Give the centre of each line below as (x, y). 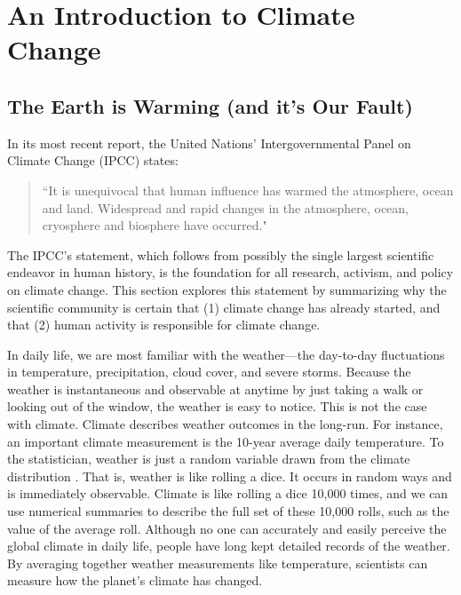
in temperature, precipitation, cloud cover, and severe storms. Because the (209, 372)
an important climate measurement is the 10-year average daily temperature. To (226, 441)
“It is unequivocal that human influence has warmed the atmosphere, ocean (248, 190)
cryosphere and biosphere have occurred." (155, 225)
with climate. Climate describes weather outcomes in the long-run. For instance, (225, 424)
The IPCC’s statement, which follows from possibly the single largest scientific (221, 254)
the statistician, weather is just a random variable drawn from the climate (209, 459)
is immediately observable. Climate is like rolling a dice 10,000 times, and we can (228, 493)
